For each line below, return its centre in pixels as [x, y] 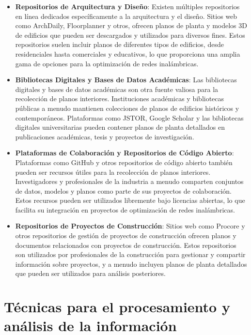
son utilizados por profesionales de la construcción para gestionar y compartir [130, 254]
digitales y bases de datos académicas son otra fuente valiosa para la [117, 89]
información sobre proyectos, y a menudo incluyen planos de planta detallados [131, 264]
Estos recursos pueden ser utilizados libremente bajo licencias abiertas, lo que [130, 200]
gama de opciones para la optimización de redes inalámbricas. [107, 63]
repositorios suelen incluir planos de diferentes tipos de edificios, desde [119, 44]
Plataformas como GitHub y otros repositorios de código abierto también [124, 162]
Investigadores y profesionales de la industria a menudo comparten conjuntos [129, 181]
